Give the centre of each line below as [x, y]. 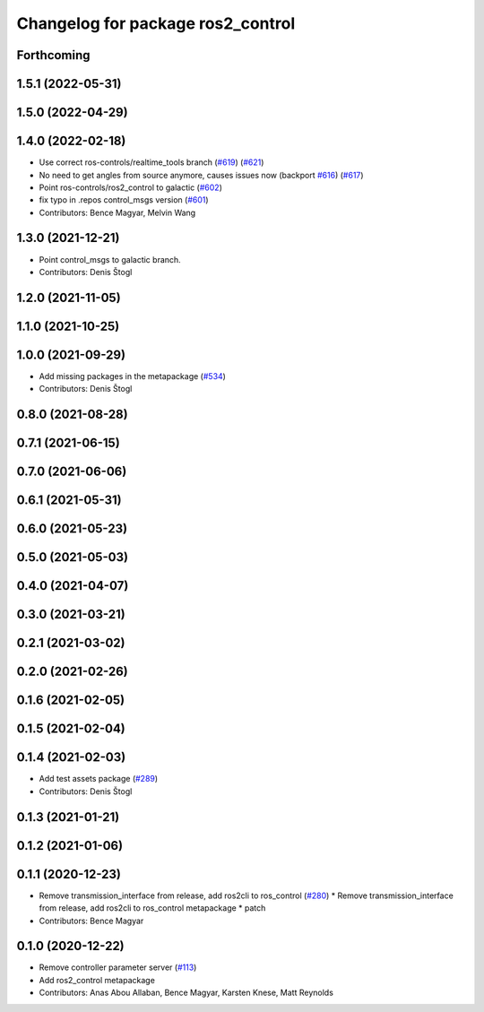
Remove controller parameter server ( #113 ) [118, 967]
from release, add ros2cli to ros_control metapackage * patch [152, 908]
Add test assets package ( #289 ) [99, 779]
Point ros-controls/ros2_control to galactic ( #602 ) [131, 187]
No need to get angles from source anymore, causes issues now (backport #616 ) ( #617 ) [201, 175]
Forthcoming [53, 55]
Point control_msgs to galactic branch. [110, 259]
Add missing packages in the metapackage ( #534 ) [132, 376]
